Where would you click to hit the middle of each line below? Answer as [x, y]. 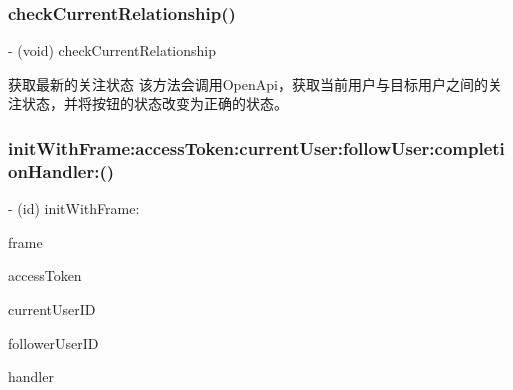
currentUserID [52, 308]
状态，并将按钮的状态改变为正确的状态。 [154, 103]
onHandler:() [61, 170]
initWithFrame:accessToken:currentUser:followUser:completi [256, 147]
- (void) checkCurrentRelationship [112, 50]
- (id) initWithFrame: [74, 208]
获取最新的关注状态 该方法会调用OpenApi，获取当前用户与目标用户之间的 [248, 83]
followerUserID [53, 342]
